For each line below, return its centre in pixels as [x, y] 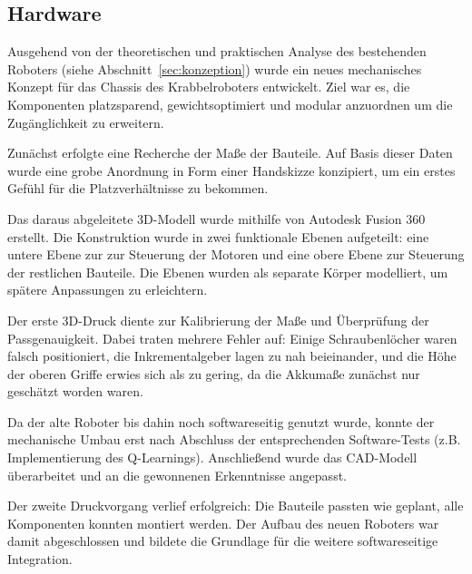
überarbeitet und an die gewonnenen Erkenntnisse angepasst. [177, 475]
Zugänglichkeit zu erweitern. [86, 122]
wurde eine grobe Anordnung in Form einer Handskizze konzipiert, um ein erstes [231, 170]
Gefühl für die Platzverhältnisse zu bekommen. [138, 188]
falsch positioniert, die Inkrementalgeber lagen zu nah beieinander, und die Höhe [232, 356]
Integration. [40, 559]
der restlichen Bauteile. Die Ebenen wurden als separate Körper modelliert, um [228, 272]
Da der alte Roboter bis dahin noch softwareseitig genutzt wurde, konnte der [221, 421]
